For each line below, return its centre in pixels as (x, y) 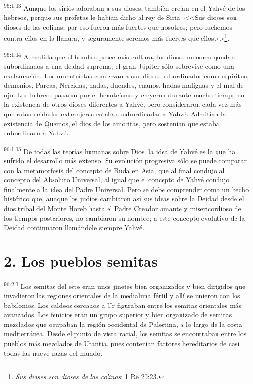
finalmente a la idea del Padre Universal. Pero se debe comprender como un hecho (126, 189)
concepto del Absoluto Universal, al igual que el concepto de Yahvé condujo (117, 180)
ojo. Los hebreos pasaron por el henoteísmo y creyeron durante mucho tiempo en (124, 94)
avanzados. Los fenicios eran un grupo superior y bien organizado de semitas (118, 315)
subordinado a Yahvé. (36, 133)
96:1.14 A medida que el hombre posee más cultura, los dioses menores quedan (119, 56)
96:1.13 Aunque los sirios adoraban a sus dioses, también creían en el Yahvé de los (125, 7)
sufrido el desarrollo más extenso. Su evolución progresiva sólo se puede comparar (125, 160)
